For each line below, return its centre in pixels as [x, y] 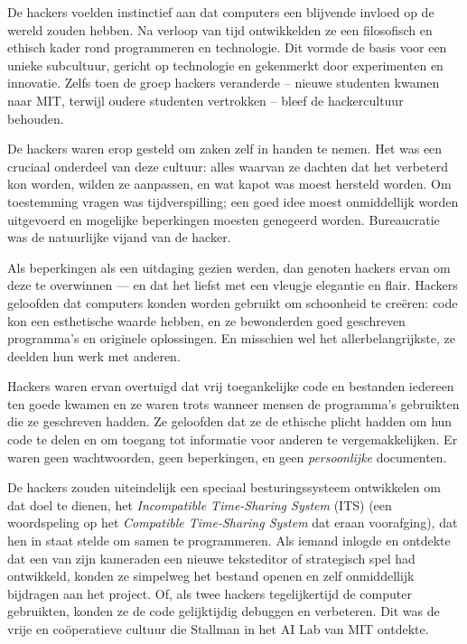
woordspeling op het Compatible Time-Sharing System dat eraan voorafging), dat [233, 523]
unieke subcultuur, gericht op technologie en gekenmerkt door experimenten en [225, 65]
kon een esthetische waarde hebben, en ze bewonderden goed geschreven [206, 320]
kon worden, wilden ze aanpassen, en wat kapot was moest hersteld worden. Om [229, 184]
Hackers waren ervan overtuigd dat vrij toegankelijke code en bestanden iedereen [231, 386]
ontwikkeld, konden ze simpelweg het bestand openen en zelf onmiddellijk [211, 576]
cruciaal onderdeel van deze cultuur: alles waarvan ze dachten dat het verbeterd [228, 166]
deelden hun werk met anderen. [94, 355]
